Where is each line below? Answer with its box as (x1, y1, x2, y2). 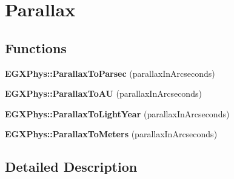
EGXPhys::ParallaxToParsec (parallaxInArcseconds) (5, 67, 215, 79)
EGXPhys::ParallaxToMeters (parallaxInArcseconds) (5, 128, 218, 140)
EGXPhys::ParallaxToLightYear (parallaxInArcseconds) (5, 107, 230, 120)
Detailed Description (5, 157, 138, 176)
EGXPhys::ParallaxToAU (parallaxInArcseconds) (5, 87, 202, 100)
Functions (5, 38, 67, 57)
